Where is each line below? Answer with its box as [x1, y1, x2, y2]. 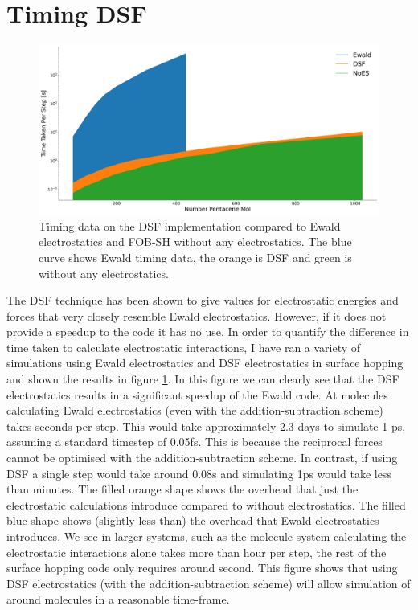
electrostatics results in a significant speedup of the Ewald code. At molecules [6, 386, 388, 403]
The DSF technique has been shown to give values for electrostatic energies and [6, 292, 399, 309]
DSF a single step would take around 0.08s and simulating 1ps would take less [6, 465, 391, 481]
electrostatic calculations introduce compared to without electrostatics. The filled [6, 496, 406, 513]
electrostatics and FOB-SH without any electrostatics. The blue [39, 233, 352, 250]
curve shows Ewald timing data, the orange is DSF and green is [39, 248, 352, 265]
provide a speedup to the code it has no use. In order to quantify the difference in [6, 323, 409, 340]
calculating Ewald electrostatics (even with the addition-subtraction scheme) [6, 402, 383, 419]
